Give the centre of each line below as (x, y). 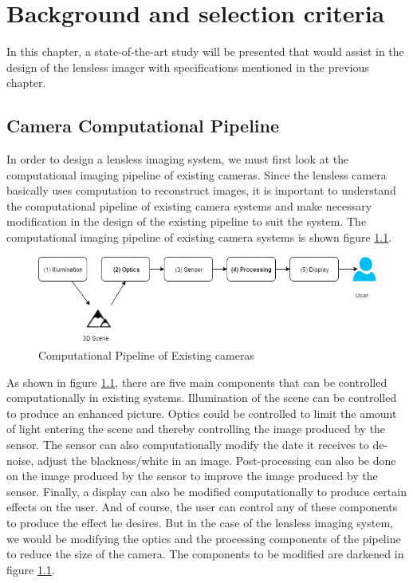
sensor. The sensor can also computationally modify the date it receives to (188, 445)
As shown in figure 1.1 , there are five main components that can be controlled (197, 382)
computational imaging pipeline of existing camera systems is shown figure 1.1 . (199, 237)
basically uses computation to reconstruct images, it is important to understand (201, 190)
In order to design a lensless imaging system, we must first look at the (178, 159)
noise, (20, 460)
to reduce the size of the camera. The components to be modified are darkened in (205, 554)
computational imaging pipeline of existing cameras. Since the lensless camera (197, 174)
